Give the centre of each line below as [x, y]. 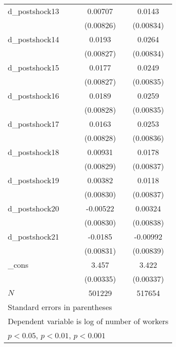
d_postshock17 [34, 124]
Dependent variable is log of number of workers [88, 321]
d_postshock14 [34, 39]
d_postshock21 [34, 236]
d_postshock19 [34, 180]
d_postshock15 [34, 67]
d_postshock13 [34, 11]
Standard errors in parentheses [60, 307]
